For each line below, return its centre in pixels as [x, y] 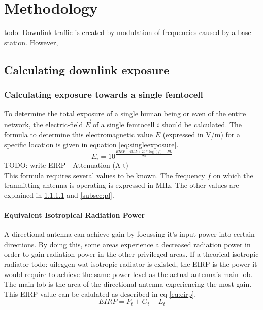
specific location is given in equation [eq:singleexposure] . [91, 144]
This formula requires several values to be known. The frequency [105, 175]
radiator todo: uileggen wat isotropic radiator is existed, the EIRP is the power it [131, 264]
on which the [233, 175]
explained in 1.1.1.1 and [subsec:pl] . [59, 195]
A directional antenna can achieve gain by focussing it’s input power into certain [129, 234]
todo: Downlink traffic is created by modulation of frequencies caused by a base [128, 32]
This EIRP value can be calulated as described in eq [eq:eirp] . [100, 294]
